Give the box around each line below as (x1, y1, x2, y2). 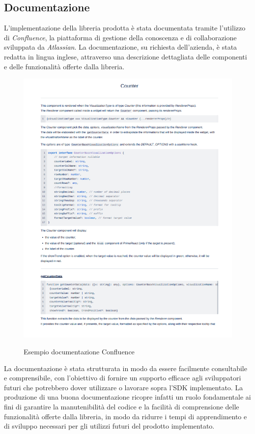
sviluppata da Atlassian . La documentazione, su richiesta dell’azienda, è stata (4, 42, 237, 52)
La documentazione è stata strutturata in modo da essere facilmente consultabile (4, 363, 247, 373)
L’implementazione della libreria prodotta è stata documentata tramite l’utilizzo (4, 23, 246, 33)
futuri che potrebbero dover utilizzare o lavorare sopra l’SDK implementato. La (4, 382, 243, 392)
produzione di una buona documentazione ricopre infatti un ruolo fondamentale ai (4, 392, 251, 402)
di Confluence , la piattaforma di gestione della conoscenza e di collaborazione (4, 32, 237, 42)
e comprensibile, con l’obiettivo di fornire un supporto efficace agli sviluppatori (4, 373, 241, 383)
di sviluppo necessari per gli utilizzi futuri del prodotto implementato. (4, 421, 215, 431)
